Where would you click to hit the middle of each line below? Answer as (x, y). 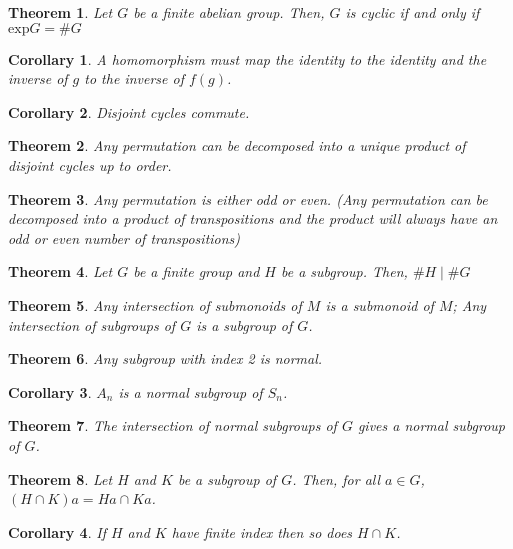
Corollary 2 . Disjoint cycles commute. (129, 111)
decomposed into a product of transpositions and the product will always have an (253, 218)
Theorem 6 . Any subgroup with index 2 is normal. (165, 358)
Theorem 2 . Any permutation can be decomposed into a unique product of (237, 145)
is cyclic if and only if (412, 12)
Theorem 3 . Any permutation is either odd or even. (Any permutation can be (248, 198)
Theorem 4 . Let (60, 271)
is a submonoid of (379, 304)
